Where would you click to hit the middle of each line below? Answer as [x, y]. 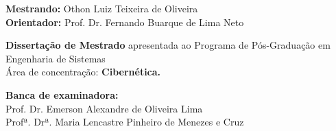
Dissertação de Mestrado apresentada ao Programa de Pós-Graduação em [168, 45]
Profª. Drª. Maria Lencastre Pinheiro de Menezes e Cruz [125, 122]
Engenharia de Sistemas [56, 58]
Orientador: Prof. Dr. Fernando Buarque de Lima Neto [125, 22]
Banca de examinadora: [62, 94]
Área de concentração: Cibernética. [83, 72]
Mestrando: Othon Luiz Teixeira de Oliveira [102, 8]
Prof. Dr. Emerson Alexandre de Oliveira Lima [104, 108]
